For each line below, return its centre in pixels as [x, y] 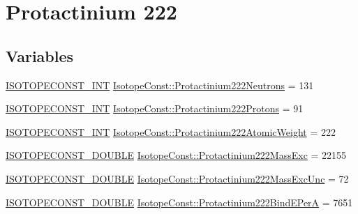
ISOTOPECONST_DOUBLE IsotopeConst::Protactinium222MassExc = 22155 [176, 155]
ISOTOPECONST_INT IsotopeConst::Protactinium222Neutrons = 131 [160, 85]
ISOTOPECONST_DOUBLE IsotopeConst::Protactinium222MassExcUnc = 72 [177, 178]
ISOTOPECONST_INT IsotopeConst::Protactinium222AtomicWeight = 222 [171, 131]
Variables [40, 55]
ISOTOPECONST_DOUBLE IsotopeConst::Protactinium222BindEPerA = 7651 [179, 202]
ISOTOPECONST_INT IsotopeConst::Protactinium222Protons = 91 [155, 108]
